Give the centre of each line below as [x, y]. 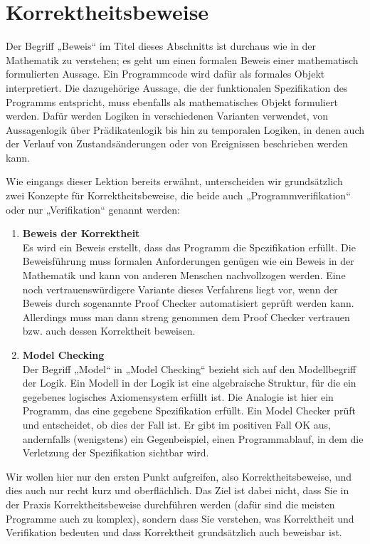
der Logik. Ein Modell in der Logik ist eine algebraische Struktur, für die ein [189, 383]
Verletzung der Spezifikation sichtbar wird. [116, 453]
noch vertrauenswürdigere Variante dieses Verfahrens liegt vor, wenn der [180, 289]
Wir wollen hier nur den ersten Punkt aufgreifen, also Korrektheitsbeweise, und [179, 476]
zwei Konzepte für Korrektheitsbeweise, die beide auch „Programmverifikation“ [178, 195]
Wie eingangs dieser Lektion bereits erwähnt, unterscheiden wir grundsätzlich [174, 181]
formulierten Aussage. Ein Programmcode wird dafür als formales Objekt [165, 74]
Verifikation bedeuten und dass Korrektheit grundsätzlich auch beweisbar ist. [174, 532]
